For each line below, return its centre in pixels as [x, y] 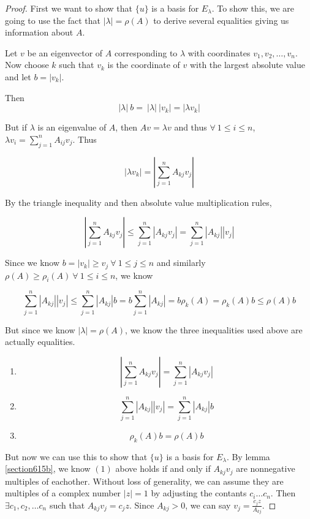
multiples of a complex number [63, 493]
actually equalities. [40, 342]
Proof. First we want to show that [69, 8]
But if [16, 127]
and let [18, 76]
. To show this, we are [253, 8]
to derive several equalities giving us [221, 20]
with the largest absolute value [247, 65]
